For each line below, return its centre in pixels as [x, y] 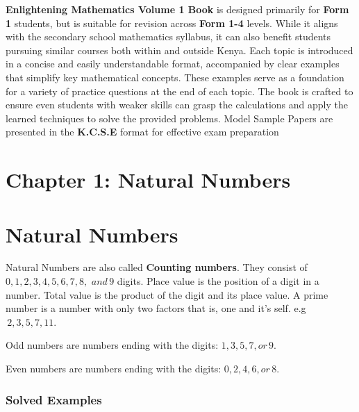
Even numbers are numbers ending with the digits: [114, 368]
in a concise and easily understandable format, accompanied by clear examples [173, 64]
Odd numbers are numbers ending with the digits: [112, 345]
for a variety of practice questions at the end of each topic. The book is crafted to [179, 91]
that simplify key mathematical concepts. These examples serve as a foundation [175, 77]
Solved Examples [54, 399]
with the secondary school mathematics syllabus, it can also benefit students [168, 36]
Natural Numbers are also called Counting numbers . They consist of [157, 267]
